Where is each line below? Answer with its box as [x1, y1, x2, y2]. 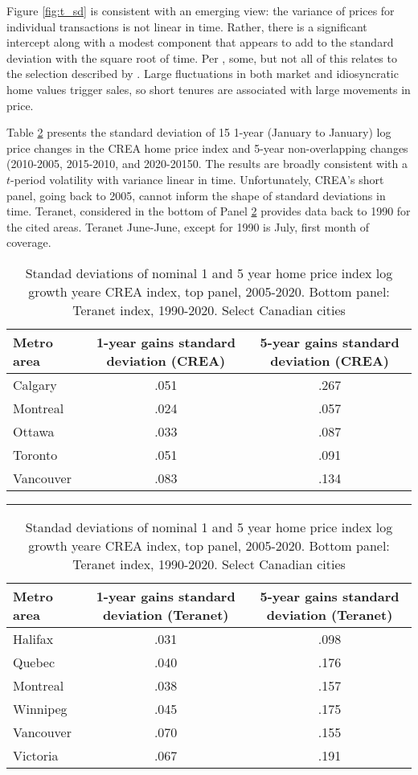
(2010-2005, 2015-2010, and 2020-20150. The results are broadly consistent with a [6, 155, 408, 172]
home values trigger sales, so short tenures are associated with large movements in [6, 80, 411, 97]
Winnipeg [13, 699, 68, 718]
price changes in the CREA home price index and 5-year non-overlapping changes [6, 139, 408, 156]
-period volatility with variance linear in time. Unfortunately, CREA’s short [10, 170, 384, 187]
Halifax [13, 629, 54, 648]
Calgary [13, 375, 57, 394]
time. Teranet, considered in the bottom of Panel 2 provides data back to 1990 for [6, 203, 411, 219]
